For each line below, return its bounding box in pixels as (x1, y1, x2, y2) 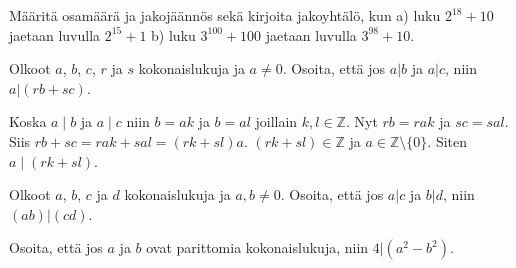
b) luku (151, 24, 196, 45)
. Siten (427, 130, 468, 151)
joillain (255, 111, 298, 132)
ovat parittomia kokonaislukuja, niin (146, 237, 369, 258)
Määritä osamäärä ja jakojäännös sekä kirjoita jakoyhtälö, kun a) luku (9, 5, 441, 25)
